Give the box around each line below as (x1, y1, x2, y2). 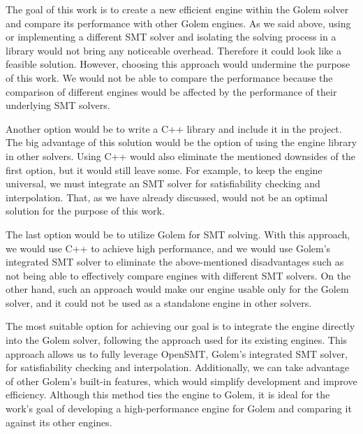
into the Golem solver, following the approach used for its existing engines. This (6, 333, 348, 347)
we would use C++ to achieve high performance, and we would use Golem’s (6, 240, 331, 255)
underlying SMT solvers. (6, 98, 110, 113)
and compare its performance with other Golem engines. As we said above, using (6, 15, 351, 30)
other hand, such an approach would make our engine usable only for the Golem (6, 282, 349, 296)
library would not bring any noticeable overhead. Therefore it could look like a (6, 43, 341, 57)
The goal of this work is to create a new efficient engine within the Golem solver (6, 2, 349, 16)
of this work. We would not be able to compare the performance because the (6, 70, 333, 85)
